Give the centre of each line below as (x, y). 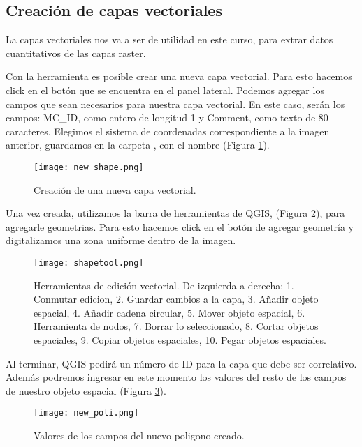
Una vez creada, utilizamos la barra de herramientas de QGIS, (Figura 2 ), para (175, 213)
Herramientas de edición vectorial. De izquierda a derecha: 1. (164, 285)
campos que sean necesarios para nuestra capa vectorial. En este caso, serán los (175, 104)
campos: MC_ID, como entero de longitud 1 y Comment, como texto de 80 (167, 118)
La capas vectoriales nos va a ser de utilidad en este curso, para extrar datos (169, 39)
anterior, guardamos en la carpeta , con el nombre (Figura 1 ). (138, 145)
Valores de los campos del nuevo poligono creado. (139, 435)
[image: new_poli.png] (86, 413)
